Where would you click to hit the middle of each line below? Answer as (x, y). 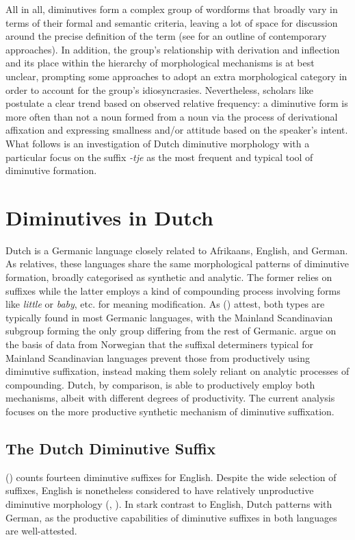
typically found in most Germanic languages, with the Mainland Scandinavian (169, 317)
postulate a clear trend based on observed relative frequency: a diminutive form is (177, 103)
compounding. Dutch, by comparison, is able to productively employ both (160, 384)
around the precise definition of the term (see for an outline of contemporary (166, 36)
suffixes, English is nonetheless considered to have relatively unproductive (160, 490)
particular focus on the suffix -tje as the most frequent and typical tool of (159, 157)
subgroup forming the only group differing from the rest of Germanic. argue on (171, 331)
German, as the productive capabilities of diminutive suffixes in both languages (171, 517)
